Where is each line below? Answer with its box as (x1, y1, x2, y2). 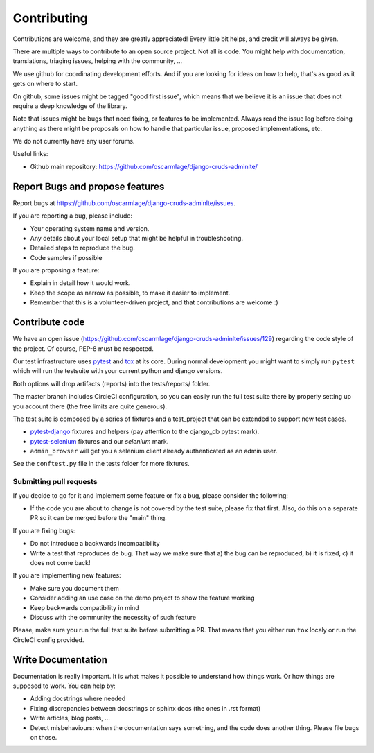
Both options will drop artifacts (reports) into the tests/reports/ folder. (12, 379, 211, 388)
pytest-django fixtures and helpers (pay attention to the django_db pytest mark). (30, 427, 260, 436)
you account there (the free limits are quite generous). (12, 402, 168, 410)
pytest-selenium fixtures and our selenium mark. (30, 437, 169, 445)
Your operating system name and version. (30, 224, 150, 232)
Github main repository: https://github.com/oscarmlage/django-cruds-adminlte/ (30, 162, 258, 171)
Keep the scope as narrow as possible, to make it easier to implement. (30, 288, 231, 297)
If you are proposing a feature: (12, 266, 100, 275)
